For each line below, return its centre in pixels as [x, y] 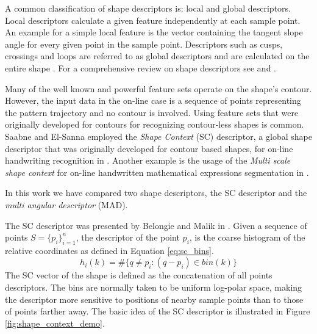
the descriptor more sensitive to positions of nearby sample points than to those [154, 299]
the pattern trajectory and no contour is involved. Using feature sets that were [152, 112]
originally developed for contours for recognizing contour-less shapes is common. [155, 124]
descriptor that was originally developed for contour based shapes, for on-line [149, 148]
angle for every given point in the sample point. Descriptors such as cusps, [144, 44]
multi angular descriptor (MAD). [66, 204]
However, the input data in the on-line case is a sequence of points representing [153, 100]
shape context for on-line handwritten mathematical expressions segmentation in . [157, 172]
